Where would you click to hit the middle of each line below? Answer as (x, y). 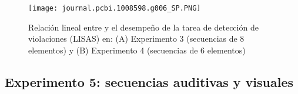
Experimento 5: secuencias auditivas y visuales (149, 81)
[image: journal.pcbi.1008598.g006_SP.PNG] (115, 8)
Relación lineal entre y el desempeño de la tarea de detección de (143, 27)
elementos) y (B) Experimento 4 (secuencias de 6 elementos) (137, 50)
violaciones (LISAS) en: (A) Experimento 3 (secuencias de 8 (136, 38)
